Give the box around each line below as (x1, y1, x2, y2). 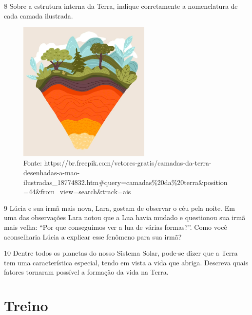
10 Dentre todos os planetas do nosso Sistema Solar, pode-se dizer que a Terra (4, 248, 238, 258)
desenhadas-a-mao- (23, 167, 80, 177)
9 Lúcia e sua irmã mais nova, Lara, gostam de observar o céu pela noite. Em (4, 203, 235, 213)
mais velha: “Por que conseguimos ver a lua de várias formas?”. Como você (4, 222, 227, 232)
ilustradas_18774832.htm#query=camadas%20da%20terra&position (23, 177, 228, 187)
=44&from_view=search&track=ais (23, 186, 131, 197)
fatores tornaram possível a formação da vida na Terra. (4, 267, 169, 277)
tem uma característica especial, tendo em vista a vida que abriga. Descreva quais (4, 257, 249, 267)
